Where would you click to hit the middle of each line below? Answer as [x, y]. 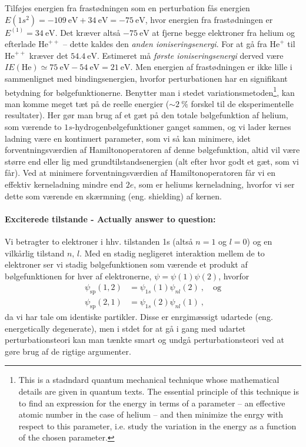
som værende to [33, 126]
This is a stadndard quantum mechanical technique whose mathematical [149, 380]
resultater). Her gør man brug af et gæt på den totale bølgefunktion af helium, [147, 115]
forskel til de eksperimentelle [242, 103]
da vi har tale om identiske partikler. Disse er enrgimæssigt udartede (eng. [139, 316]
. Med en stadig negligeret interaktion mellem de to [172, 253]
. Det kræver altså [88, 32]
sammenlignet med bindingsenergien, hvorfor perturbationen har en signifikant [146, 78]
